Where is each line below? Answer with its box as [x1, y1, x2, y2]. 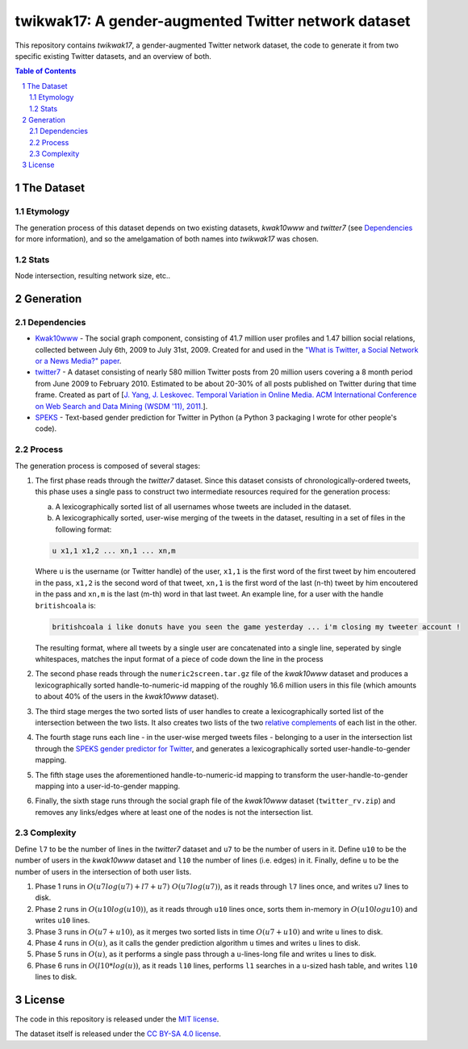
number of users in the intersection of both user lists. [15, 867, 192, 876]
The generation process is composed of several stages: [15, 461, 201, 470]
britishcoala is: [35, 600, 96, 610]
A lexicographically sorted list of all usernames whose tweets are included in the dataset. [55, 501, 352, 512]
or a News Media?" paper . [35, 356, 122, 366]
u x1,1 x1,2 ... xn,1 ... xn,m [52, 545, 177, 555]
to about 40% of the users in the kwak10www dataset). [35, 692, 219, 701]
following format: [55, 524, 112, 534]
